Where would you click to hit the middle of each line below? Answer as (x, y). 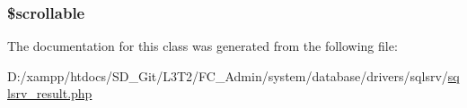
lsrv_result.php (50, 93)
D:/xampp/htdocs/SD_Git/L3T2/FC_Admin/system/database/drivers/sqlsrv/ (228, 75)
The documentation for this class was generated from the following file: (203, 46)
